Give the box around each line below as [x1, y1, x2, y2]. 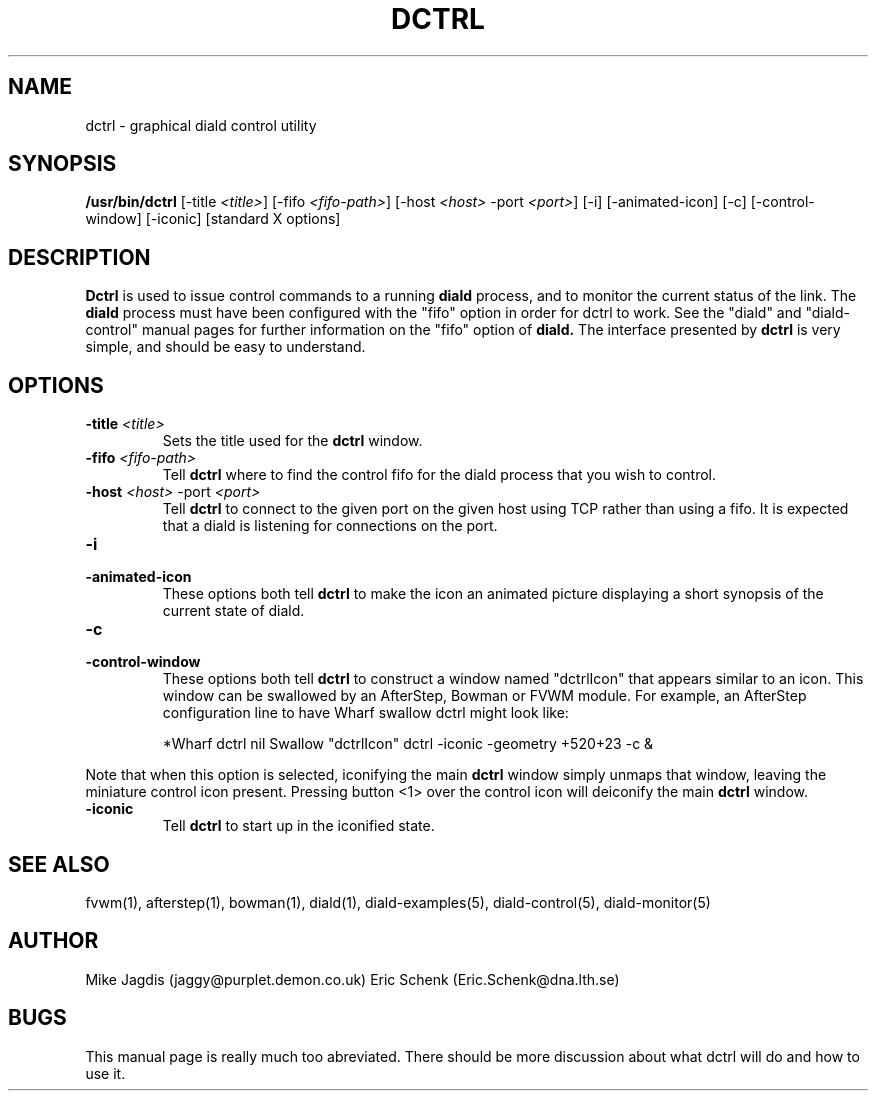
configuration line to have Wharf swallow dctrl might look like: [162, 704, 569, 722]
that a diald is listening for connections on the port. [162, 517, 498, 535]
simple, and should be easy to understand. [85, 338, 366, 356]
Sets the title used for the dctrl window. [162, 432, 423, 450]
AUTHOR [8, 928, 99, 954]
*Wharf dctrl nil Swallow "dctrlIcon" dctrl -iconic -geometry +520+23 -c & [162, 735, 654, 753]
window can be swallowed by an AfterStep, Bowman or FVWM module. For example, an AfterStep [162, 687, 807, 705]
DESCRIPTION [8, 244, 151, 270]
